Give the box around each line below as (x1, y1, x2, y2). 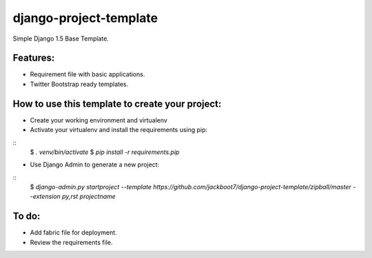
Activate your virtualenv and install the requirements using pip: (30, 126, 208, 134)
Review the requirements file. (30, 238, 113, 246)
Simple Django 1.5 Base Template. (12, 34, 110, 43)
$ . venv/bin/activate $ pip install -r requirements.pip (30, 148, 180, 156)
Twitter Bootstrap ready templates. (30, 80, 129, 88)
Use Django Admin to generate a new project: (30, 160, 160, 169)
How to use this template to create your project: (12, 98, 222, 109)
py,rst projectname (62, 193, 116, 201)
